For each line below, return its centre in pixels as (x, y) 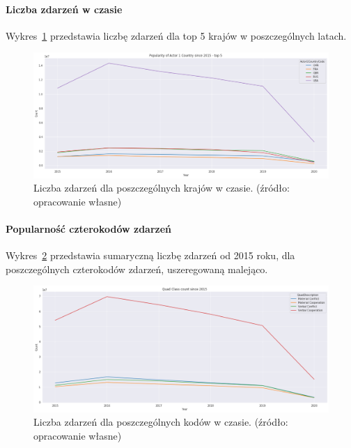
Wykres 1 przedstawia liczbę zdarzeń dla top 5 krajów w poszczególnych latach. (176, 35)
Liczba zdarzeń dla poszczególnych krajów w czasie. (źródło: (162, 188)
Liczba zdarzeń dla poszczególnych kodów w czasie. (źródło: (161, 422)
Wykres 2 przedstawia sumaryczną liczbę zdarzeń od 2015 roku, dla (150, 255)
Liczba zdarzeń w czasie (64, 9)
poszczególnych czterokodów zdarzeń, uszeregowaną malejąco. (137, 269)
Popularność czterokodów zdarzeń (89, 228)
